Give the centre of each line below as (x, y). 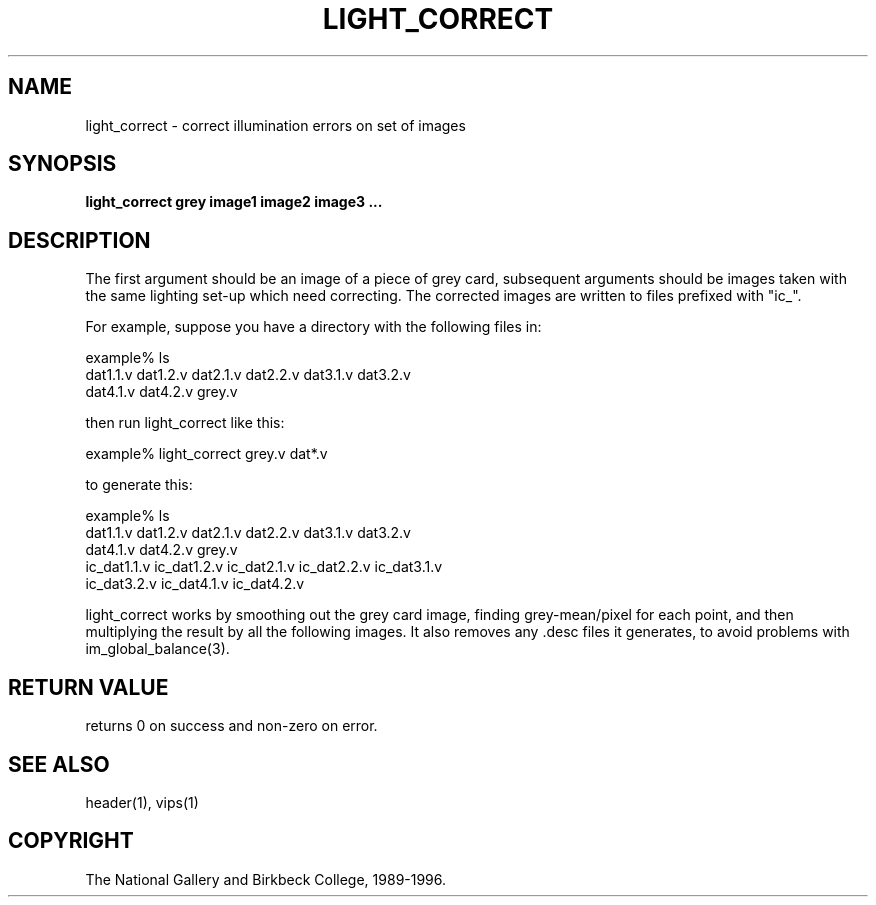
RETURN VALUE (88, 687)
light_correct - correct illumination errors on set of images (275, 125)
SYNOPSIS (62, 164)
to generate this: (139, 485)
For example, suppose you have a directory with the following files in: (313, 327)
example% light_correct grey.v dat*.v (206, 454)
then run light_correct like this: (185, 423)
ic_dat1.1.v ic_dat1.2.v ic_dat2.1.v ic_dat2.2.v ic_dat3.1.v (264, 567)
